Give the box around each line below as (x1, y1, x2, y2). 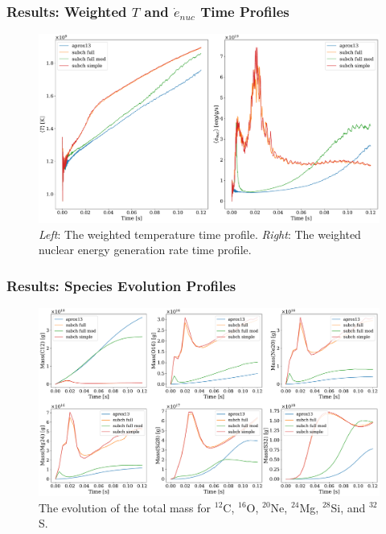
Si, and (331, 499, 366, 516)
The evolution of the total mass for (39, 499, 211, 516)
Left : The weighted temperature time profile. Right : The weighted (39, 225, 361, 242)
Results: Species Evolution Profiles (6, 275, 236, 295)
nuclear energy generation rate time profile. (39, 241, 252, 258)
